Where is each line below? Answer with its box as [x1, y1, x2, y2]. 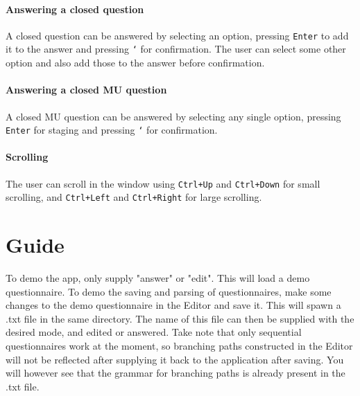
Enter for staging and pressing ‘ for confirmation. [6, 123, 218, 137]
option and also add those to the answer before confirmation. [6, 55, 265, 70]
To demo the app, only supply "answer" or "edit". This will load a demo [6, 270, 310, 285]
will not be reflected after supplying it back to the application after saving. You [6, 352, 344, 366]
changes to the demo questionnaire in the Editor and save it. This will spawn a [6, 298, 341, 312]
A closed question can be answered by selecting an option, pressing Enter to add [6, 28, 349, 42]
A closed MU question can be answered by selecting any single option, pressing [6, 109, 341, 123]
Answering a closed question [6, 1, 144, 16]
